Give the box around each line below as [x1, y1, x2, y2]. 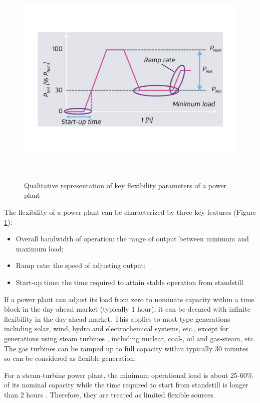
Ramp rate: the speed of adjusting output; [16, 260, 146, 271]
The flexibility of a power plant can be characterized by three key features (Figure [4, 207, 256, 217]
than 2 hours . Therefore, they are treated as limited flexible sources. [4, 389, 215, 399]
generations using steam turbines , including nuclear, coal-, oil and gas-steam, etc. [4, 333, 255, 343]
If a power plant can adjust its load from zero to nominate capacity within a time [4, 294, 254, 304]
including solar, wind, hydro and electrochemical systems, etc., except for [4, 323, 229, 334]
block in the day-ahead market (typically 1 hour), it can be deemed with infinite [4, 304, 251, 314]
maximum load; [16, 243, 64, 253]
